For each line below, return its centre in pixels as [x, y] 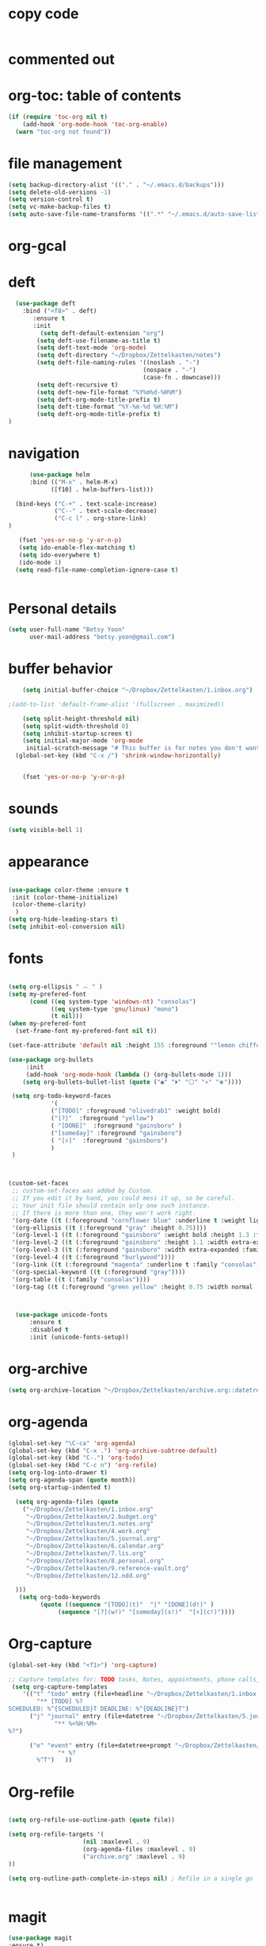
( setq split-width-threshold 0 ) [76, 726]
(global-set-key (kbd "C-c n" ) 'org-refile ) [83, 1466]
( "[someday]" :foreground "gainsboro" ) [116, 1133]
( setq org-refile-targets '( [56, 1835]
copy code [44, 14]
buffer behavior [61, 669]
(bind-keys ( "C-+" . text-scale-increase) [86, 504]
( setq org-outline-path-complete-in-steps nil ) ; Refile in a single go [131, 1879]
